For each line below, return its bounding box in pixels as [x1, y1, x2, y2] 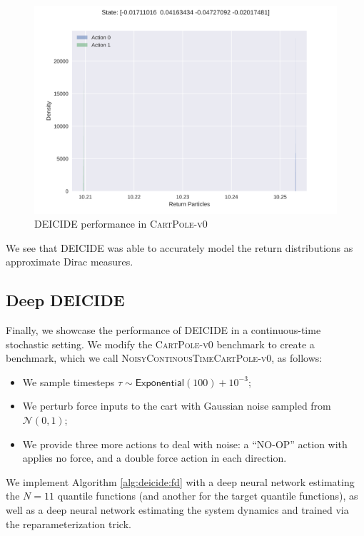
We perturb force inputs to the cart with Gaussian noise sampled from [22, 398, 331, 413]
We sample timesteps [22, 374, 115, 389]
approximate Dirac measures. [6, 254, 133, 269]
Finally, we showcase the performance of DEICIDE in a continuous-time [6, 323, 321, 338]
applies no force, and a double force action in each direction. [22, 450, 287, 465]
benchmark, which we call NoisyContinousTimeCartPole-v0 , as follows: [6, 350, 323, 365]
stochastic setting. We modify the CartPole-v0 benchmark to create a [6, 336, 315, 351]
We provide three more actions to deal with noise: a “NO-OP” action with [22, 436, 348, 451]
